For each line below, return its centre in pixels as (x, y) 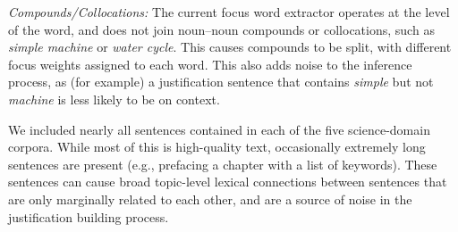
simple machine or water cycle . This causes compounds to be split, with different (230, 47)
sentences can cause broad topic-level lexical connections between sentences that (228, 182)
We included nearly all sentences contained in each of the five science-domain (219, 129)
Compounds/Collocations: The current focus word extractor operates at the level (229, 12)
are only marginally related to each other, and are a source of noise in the (210, 199)
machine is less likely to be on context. (114, 99)
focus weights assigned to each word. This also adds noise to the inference (210, 64)
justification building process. (89, 216)
